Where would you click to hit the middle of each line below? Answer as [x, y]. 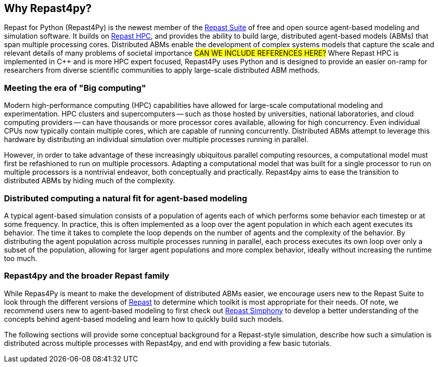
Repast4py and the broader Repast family [87, 276]
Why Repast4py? [48, 8]
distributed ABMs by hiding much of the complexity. [90, 181]
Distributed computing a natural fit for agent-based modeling [126, 198]
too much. [21, 258]
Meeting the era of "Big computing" [75, 88]
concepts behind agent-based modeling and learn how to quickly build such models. [144, 319]
